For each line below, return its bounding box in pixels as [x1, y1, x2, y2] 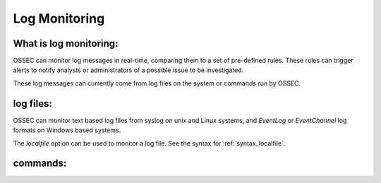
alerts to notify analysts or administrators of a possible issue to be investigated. [13, 66, 244, 74]
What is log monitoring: [13, 37, 119, 49]
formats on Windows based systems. [13, 126, 121, 134]
